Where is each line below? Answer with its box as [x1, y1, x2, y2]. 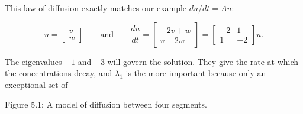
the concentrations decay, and [5, 67, 112, 79]
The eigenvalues [5, 55, 62, 67]
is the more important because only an [125, 67, 266, 79]
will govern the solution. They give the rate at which [107, 55, 299, 67]
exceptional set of [5, 78, 68, 90]
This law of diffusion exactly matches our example [5, 2, 187, 14]
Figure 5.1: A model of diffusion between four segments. [5, 98, 207, 110]
